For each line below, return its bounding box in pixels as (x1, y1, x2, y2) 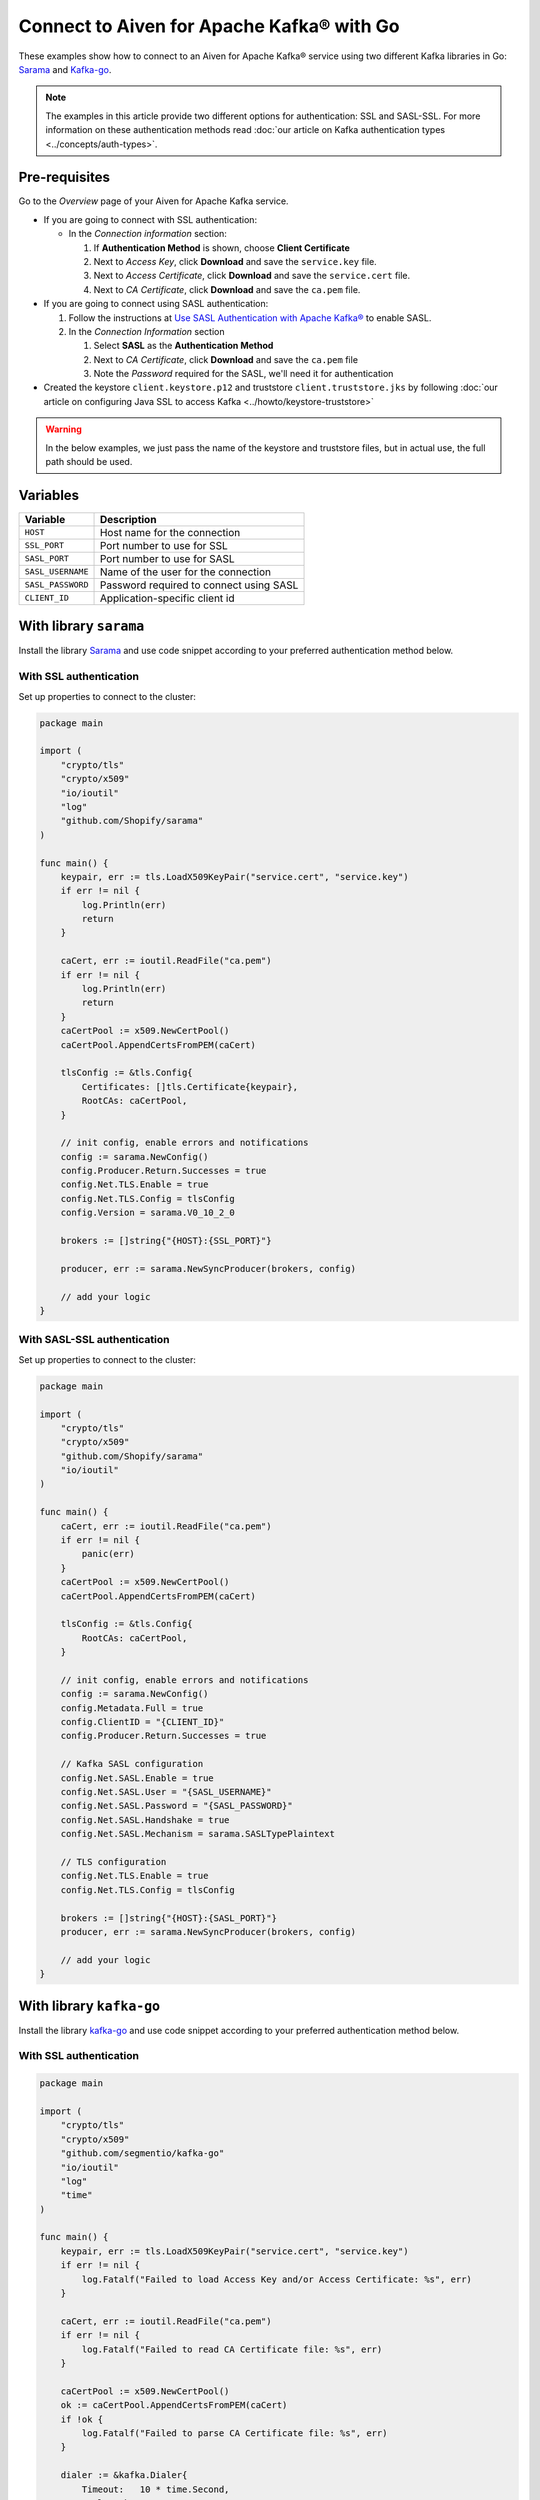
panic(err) (81, 1548, 135, 1560)
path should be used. (45, 456, 133, 468)
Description (99, 512, 157, 526)
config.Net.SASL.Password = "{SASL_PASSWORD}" (60, 1800, 294, 1812)
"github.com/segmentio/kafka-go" (60, 2148, 225, 2159)
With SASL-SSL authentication (18, 1333, 170, 1347)
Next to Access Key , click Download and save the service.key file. (93, 255, 377, 267)
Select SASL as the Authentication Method (93, 340, 274, 352)
